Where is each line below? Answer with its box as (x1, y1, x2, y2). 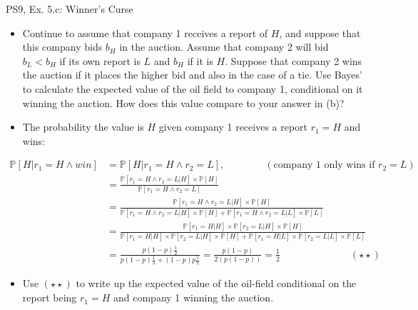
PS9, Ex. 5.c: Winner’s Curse (6, 1, 133, 16)
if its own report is (59, 53, 141, 68)
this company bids (22, 39, 103, 54)
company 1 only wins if (273, 160, 375, 171)
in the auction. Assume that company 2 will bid (119, 39, 329, 54)
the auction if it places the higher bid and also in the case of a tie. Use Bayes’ (22, 67, 362, 82)
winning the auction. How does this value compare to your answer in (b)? (22, 95, 345, 110)
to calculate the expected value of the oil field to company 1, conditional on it (22, 81, 363, 96)
